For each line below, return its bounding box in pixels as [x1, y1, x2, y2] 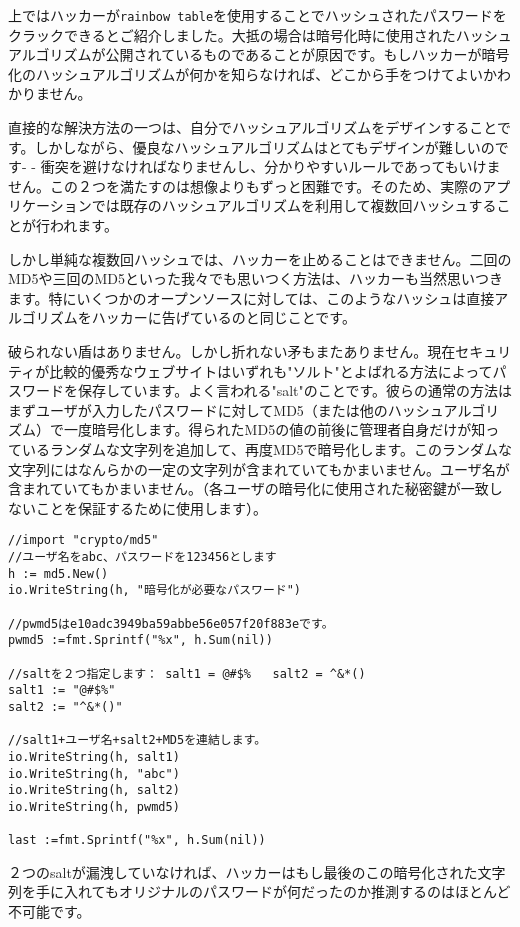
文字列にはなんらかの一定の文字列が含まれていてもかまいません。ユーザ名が [8, 458, 510, 479]
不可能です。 [8, 900, 91, 921]
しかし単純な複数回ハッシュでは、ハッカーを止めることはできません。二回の [8, 248, 512, 269]
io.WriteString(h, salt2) [8, 783, 180, 798]
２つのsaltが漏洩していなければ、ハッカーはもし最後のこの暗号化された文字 [8, 861, 506, 882]
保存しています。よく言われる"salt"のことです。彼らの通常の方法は [77, 380, 512, 401]
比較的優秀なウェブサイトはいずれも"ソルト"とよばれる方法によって [49, 360, 493, 381]
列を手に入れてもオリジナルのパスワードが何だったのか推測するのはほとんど [8, 881, 511, 902]
